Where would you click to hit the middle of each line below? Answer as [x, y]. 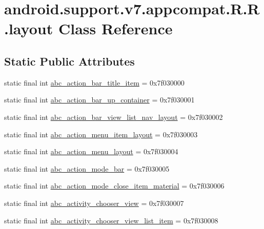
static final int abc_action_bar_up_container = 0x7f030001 [99, 100]
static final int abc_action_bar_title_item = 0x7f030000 [94, 82]
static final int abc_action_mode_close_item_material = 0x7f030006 [114, 186]
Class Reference [115, 28]
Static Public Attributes [69, 61]
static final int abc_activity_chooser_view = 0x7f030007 [94, 203]
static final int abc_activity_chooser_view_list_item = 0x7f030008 [111, 220]
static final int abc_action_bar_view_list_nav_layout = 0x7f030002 [114, 117]
